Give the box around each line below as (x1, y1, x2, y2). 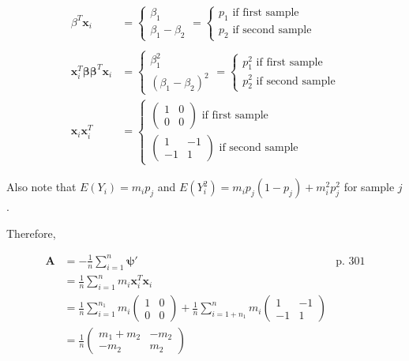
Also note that (6, 179, 77, 195)
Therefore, (6, 224, 56, 241)
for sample (343, 179, 395, 195)
